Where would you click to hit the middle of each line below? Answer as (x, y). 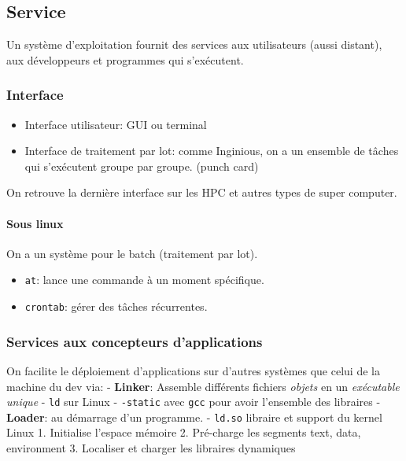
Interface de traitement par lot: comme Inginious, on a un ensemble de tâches (212, 151)
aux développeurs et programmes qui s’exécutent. (125, 59)
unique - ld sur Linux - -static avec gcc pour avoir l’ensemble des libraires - (194, 402)
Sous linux (35, 223)
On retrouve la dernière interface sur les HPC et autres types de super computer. (202, 192)
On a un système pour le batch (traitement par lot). (132, 253)
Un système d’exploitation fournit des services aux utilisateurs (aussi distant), (194, 44)
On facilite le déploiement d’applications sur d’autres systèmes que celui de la (193, 370)
